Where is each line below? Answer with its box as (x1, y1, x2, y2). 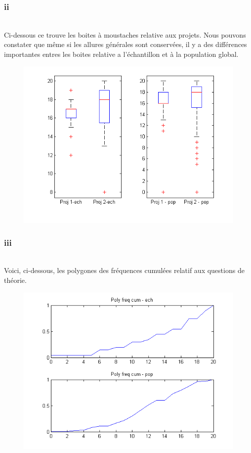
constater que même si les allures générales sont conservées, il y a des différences (4, 39, 247, 49)
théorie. (4, 275, 27, 285)
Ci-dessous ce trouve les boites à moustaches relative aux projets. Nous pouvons (4, 29, 246, 40)
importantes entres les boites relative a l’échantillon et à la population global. (4, 49, 239, 59)
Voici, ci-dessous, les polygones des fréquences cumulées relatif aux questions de (4, 265, 245, 275)
